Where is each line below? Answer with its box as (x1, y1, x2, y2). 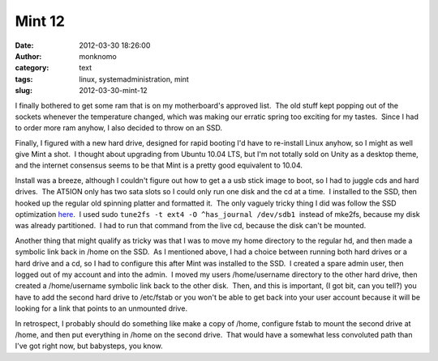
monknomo (79, 51, 117, 61)
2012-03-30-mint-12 (79, 86, 148, 96)
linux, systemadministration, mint (79, 74, 190, 84)
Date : (15, 40, 34, 50)
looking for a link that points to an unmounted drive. (15, 304, 188, 313)
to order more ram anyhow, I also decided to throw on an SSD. (15, 123, 223, 133)
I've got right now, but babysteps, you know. (15, 341, 163, 351)
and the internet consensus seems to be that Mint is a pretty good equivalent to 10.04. (15, 160, 303, 170)
